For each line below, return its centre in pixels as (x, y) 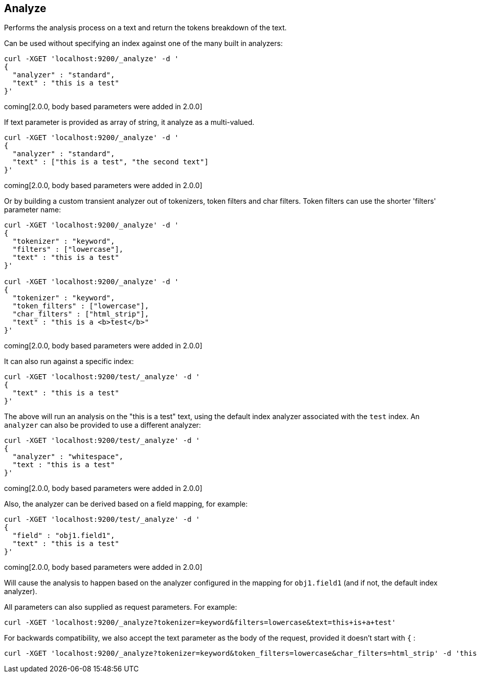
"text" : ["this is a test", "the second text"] (110, 162)
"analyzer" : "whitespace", (68, 457)
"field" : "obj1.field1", (64, 536)
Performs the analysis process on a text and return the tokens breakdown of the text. (146, 28)
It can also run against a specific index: (69, 362)
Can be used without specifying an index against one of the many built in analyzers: (144, 43)
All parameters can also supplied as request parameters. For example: (121, 607)
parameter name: (33, 210)
